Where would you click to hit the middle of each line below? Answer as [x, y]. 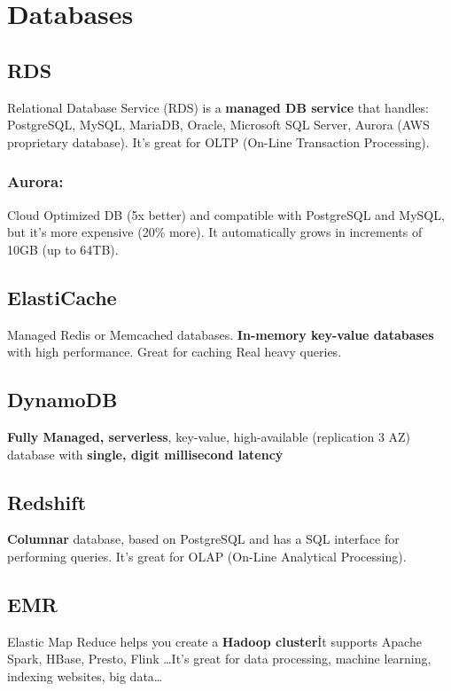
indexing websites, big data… [85, 675]
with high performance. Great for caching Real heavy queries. [175, 352]
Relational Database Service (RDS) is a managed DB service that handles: [218, 107]
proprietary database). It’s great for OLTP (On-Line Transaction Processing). [218, 141]
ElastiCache [62, 297]
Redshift [47, 502]
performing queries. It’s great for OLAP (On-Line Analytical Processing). [207, 556]
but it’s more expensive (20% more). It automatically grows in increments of [215, 232]
